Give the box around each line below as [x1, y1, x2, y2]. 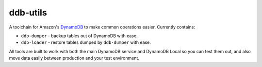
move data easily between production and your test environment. [9, 55, 139, 61]
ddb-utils [9, 7, 47, 18]
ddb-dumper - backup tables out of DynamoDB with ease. [21, 33, 138, 39]
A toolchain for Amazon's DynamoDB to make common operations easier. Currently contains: [9, 24, 195, 30]
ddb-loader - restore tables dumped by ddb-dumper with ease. [21, 40, 151, 45]
